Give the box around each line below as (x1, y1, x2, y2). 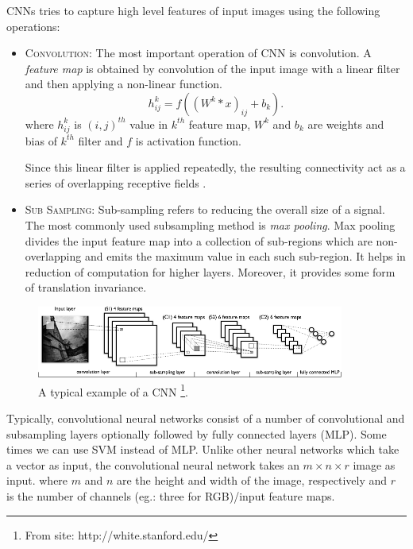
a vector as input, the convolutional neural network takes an (6, 456, 299, 473)
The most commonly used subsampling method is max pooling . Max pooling (25, 217, 396, 234)
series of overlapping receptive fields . (25, 174, 206, 191)
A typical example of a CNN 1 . (38, 381, 189, 400)
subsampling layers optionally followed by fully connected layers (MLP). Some (6, 425, 387, 442)
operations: (6, 17, 60, 34)
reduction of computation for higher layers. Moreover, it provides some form (25, 263, 396, 280)
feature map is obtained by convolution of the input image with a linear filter (25, 60, 400, 76)
